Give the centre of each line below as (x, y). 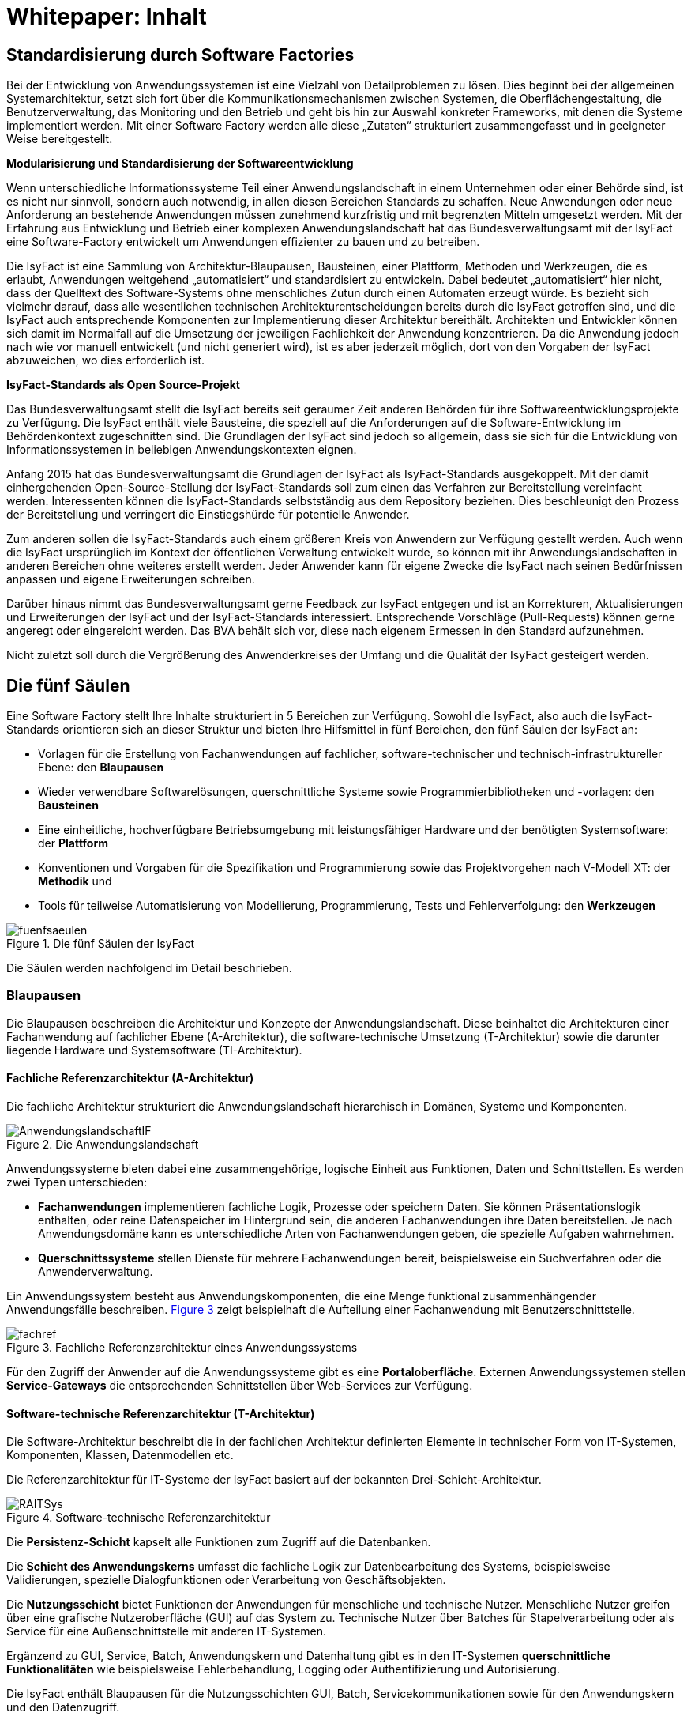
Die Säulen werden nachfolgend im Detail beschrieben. (149, 968)
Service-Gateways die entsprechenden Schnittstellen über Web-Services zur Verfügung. (240, 1385)
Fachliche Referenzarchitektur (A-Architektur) (130, 1078)
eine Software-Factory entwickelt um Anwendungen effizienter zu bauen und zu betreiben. (243, 242)
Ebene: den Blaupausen (101, 768)
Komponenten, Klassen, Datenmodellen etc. (120, 1455)
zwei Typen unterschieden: (77, 1182)
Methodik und (75, 881)
